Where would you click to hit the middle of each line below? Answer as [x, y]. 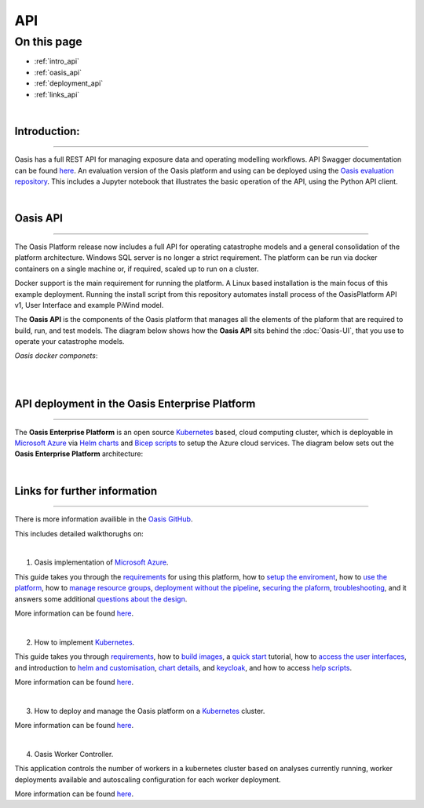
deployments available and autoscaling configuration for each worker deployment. [148, 779]
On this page [48, 42]
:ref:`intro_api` [57, 61]
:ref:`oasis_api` [58, 72]
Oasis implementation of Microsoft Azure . [101, 562]
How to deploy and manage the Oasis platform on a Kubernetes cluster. [150, 711]
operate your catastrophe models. [69, 342]
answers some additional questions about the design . [101, 599]
